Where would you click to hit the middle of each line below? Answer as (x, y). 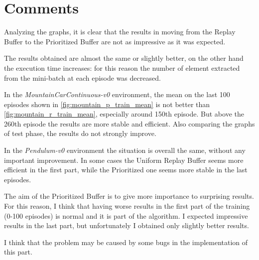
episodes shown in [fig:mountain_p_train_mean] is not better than (107, 104)
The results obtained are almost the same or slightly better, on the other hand (124, 58)
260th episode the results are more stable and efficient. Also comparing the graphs (129, 123)
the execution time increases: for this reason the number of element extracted (122, 67)
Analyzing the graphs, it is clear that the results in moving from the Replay (120, 32)
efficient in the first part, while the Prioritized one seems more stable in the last (126, 170)
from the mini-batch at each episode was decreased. (82, 77)
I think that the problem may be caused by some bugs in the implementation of (126, 242)
